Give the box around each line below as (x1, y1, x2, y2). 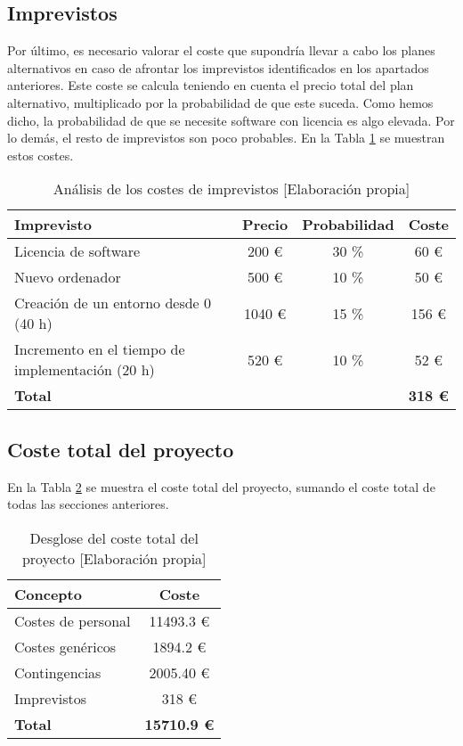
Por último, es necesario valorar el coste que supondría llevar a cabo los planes (7, 41, 435, 60)
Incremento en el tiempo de (14, 339, 185, 360)
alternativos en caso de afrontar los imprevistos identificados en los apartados (7, 58, 429, 77)
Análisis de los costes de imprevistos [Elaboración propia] (53, 178, 410, 200)
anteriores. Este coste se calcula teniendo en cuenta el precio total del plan (7, 76, 414, 94)
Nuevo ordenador (14, 266, 121, 288)
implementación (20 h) (14, 359, 155, 381)
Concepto (14, 583, 82, 604)
